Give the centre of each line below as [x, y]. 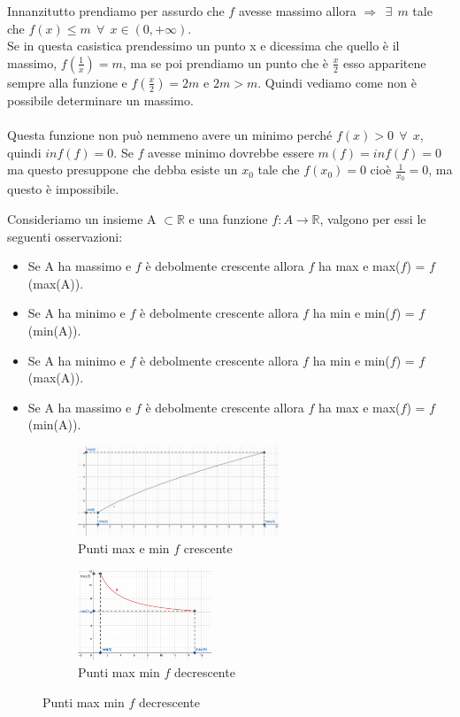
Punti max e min [124, 547]
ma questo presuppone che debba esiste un [123, 170]
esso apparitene [384, 62]
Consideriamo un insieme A [82, 218]
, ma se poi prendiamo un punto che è [225, 62]
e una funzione [228, 218]
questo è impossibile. [63, 189]
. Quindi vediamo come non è [337, 82]
